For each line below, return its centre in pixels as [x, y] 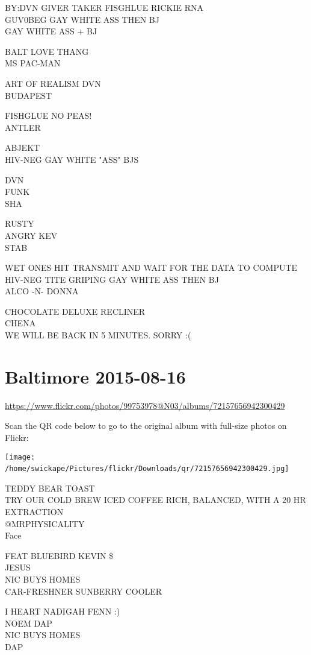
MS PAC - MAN [33, 63]
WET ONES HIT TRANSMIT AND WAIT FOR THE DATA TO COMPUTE [151, 267]
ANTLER [23, 127]
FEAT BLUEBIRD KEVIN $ [59, 555]
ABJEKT [23, 147]
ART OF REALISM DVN [53, 83]
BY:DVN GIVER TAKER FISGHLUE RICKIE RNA [104, 7]
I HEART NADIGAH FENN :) [63, 611]
